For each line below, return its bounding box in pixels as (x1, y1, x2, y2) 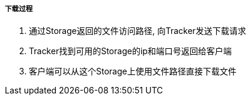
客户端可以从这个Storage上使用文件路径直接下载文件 (29, 66, 237, 77)
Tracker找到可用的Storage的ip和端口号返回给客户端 (29, 46, 232, 57)
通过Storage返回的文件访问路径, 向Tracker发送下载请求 (29, 26, 246, 36)
